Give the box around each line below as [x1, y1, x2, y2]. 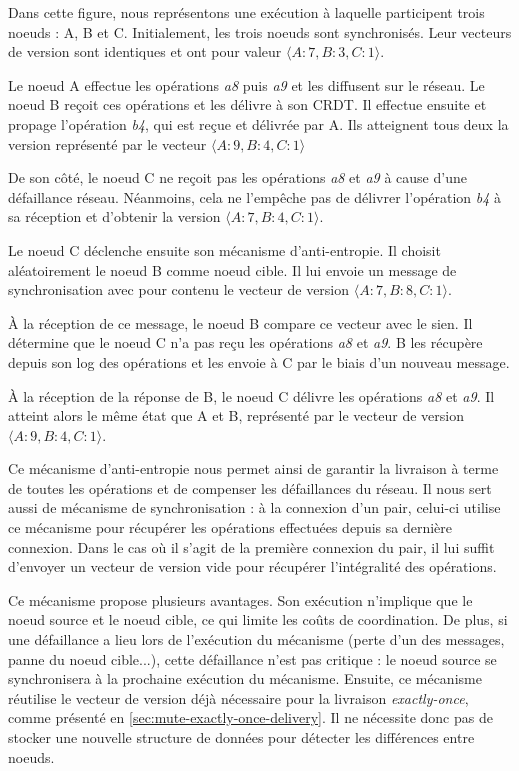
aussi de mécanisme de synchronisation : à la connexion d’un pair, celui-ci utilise [8, 497, 501, 518]
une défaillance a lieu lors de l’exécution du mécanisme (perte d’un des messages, [8, 629, 505, 650]
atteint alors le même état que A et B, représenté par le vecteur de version [8, 405, 464, 426]
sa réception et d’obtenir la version [8, 206, 221, 227]
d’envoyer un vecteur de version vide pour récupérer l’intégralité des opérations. [8, 556, 497, 577]
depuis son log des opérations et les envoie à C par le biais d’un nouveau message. [8, 351, 510, 372]
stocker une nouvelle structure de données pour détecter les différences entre [8, 727, 475, 747]
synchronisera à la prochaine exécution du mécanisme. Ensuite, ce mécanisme [8, 668, 482, 689]
